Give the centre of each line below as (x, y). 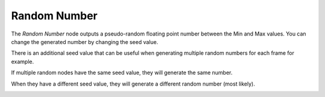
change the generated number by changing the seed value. (85, 42)
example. (23, 61)
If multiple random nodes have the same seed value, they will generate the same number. (122, 73)
